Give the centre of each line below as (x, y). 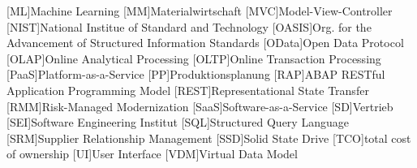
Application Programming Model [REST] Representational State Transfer (188, 90)
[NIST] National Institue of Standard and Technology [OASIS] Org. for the (189, 26)
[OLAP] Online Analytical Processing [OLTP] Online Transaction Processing (194, 58)
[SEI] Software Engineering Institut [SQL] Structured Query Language (178, 122)
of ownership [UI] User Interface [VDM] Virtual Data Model (152, 154)
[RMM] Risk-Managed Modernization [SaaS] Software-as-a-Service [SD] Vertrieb (200, 106)
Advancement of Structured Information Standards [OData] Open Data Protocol (205, 43)
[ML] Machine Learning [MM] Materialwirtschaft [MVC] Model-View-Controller (200, 11)
